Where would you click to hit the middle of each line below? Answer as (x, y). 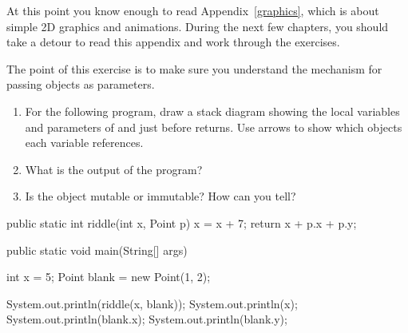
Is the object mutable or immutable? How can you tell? (160, 196)
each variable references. (84, 143)
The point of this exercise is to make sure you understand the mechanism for (194, 68)
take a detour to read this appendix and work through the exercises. (173, 42)
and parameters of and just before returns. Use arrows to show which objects (214, 127)
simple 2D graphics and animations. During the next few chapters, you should (198, 26)
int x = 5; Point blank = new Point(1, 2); (109, 277)
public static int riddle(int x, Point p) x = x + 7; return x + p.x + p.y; (182, 222)
